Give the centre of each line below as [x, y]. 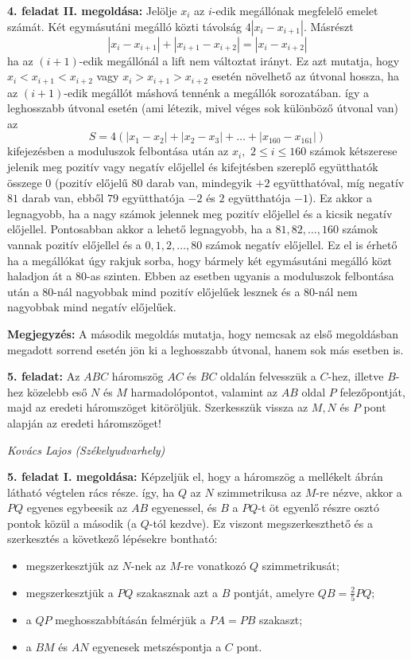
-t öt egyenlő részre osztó [318, 508]
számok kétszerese [353, 151]
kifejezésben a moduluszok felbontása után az [118, 151]
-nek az [148, 566]
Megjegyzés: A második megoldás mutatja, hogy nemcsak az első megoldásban [203, 333]
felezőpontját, [372, 391]
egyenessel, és [184, 508]
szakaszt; [281, 619]
